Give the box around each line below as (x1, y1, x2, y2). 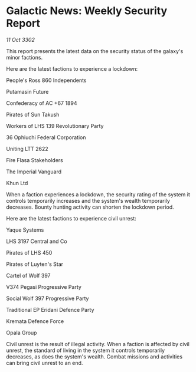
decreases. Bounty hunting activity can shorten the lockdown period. (6, 203, 174, 210)
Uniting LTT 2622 (6, 145, 48, 152)
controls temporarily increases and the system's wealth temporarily (6, 197, 170, 204)
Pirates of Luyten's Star (6, 261, 64, 268)
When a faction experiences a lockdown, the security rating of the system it (6, 190, 190, 198)
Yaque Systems (6, 226, 44, 233)
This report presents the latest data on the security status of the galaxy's (6, 47, 184, 54)
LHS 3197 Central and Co (6, 238, 67, 245)
